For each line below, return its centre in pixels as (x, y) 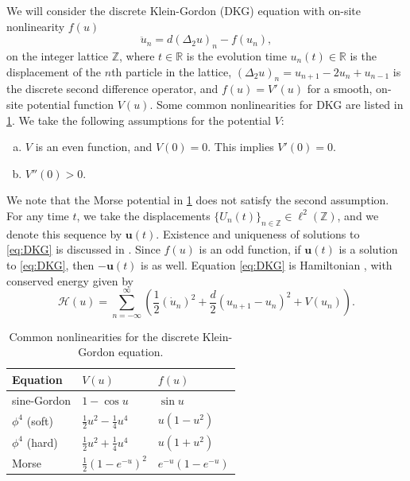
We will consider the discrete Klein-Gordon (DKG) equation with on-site (184, 10)
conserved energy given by (70, 280)
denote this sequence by (64, 233)
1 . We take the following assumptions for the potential (139, 120)
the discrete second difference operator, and (112, 89)
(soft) (40, 420)
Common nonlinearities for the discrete (104, 336)
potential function (70, 104)
